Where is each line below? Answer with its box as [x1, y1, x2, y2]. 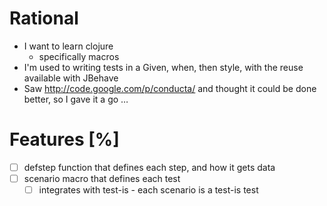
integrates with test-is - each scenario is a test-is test [38, 184, 259, 196]
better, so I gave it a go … [23, 93, 129, 105]
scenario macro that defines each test [23, 172, 181, 184]
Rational [9, 7, 79, 30]
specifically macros [38, 50, 120, 62]
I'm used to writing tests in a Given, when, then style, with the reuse [23, 61, 304, 73]
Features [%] [9, 128, 120, 151]
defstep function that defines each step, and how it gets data [23, 161, 276, 173]
